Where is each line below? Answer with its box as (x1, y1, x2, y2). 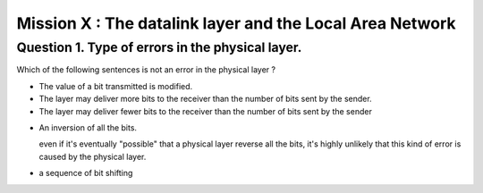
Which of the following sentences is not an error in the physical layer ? (16, 64, 276, 75)
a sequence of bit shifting (38, 168, 133, 179)
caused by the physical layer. (38, 151, 147, 162)
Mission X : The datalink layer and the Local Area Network (16, 13, 456, 33)
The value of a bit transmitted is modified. (38, 80, 193, 91)
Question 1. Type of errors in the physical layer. (16, 39, 302, 55)
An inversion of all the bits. (38, 122, 138, 133)
